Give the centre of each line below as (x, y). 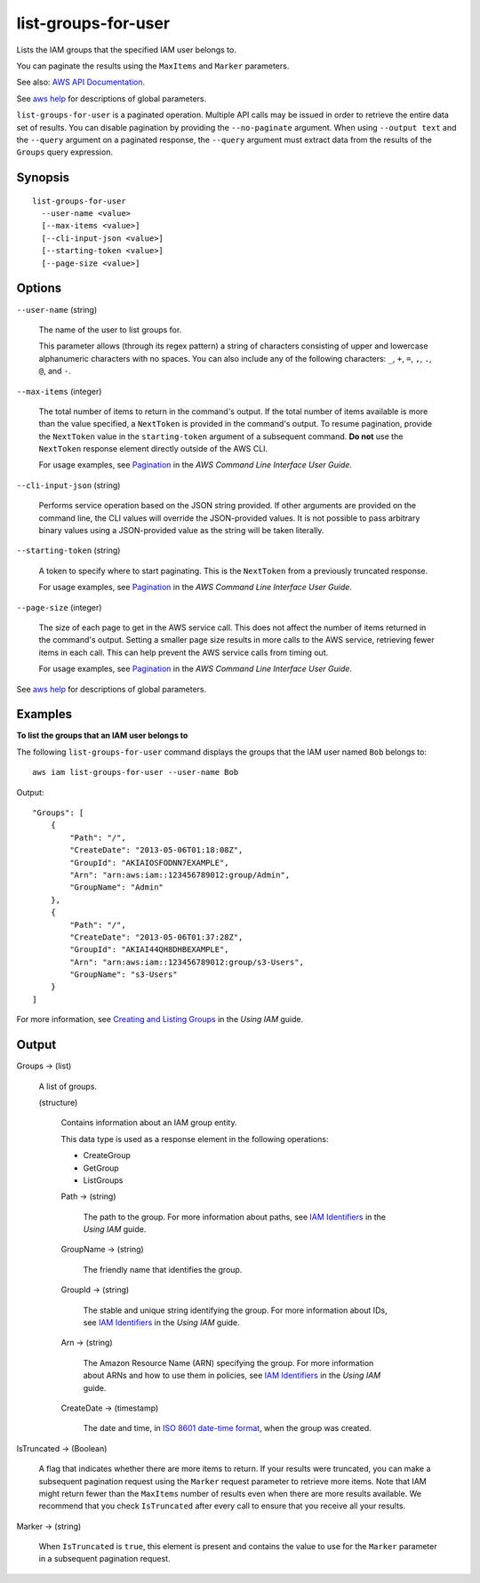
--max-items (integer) (59, 391)
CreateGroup (107, 1155)
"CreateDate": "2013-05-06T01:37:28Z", (156, 937)
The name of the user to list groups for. (110, 330)
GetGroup (101, 1168)
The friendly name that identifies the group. (163, 1269)
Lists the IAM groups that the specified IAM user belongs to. (127, 50)
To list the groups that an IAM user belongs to (102, 736)
